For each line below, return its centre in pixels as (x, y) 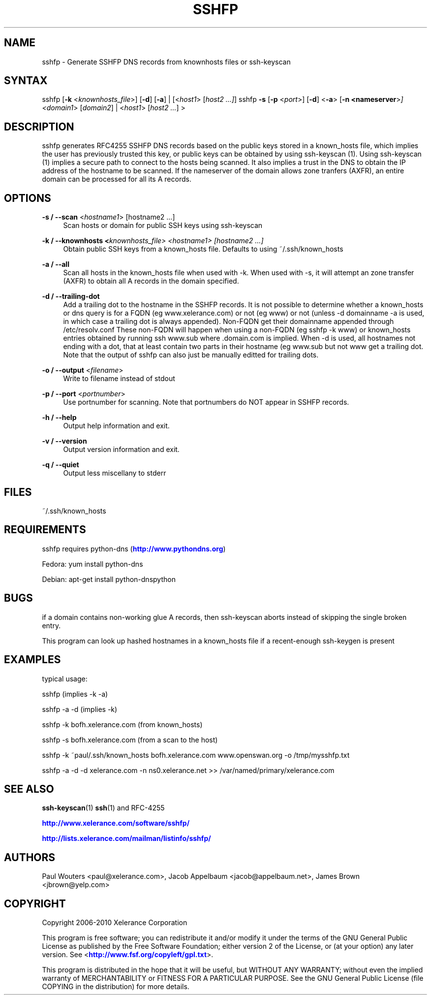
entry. (51, 625)
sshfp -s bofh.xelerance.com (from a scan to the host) (130, 740)
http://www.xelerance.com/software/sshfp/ (116, 823)
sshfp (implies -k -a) (75, 694)
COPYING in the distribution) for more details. (116, 987)
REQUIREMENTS (45, 530)
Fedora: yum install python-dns (92, 564)
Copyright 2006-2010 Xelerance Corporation (115, 923)
